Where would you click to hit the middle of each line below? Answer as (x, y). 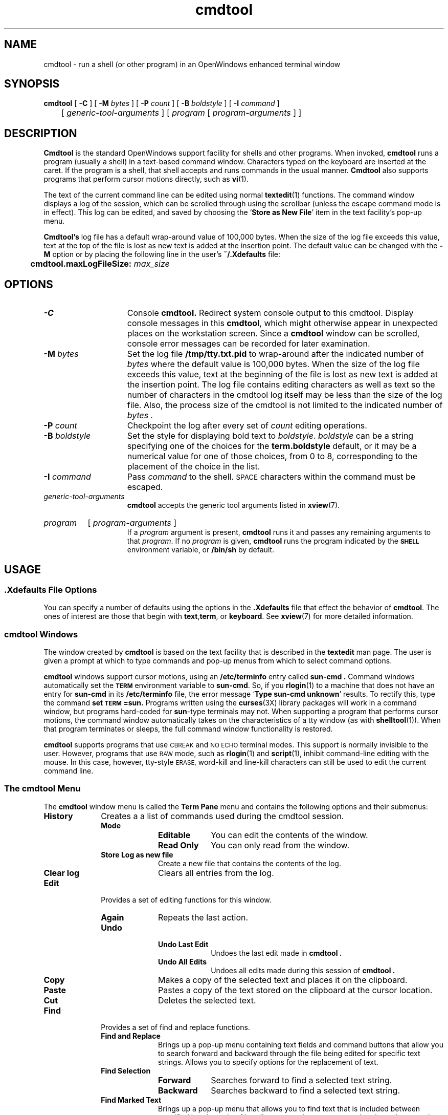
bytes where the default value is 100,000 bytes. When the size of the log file (273, 364)
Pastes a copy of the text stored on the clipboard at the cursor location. (295, 990)
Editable (174, 835)
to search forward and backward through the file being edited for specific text (289, 1053)
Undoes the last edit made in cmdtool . (276, 953)
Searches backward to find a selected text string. (306, 1090)
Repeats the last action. (203, 917)
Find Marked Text (131, 1100)
